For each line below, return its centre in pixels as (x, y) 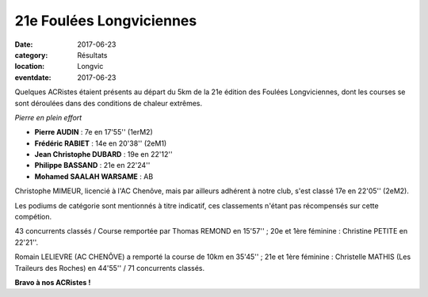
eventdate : (33, 77)
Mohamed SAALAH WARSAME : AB (94, 176)
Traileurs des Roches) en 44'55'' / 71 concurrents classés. (110, 268)
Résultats (92, 55)
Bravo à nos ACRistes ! (53, 282)
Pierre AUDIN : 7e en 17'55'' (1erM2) (94, 132)
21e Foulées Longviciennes (106, 21)
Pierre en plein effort (48, 117)
